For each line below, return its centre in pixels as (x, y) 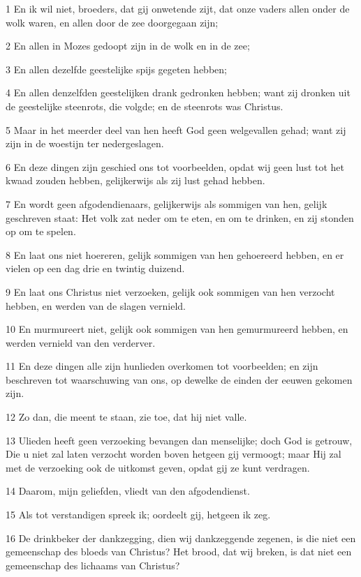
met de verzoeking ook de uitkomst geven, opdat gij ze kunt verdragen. (158, 467)
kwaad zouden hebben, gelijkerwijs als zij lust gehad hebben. (135, 180)
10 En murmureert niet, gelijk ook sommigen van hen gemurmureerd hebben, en (177, 329)
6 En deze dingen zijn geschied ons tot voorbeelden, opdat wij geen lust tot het (175, 166)
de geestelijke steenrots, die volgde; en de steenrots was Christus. (145, 106)
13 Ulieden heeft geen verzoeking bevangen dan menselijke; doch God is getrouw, (179, 440)
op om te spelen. (41, 231)
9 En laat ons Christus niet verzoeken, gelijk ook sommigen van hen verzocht (170, 291)
